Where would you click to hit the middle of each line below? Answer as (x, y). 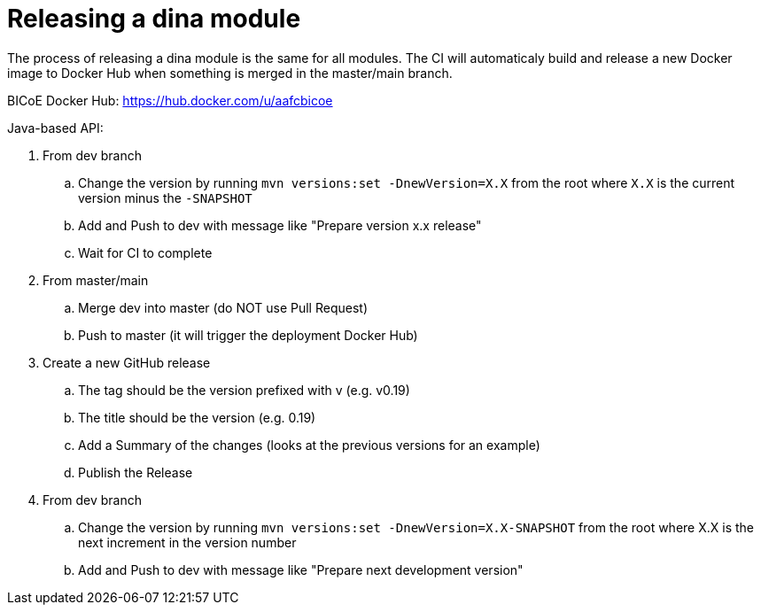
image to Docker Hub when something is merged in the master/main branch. (230, 73)
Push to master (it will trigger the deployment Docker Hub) (248, 335)
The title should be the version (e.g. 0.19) (197, 417)
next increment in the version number (187, 542)
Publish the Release (136, 472)
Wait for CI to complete (145, 252)
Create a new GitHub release (127, 362)
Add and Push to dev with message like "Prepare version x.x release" (280, 225)
